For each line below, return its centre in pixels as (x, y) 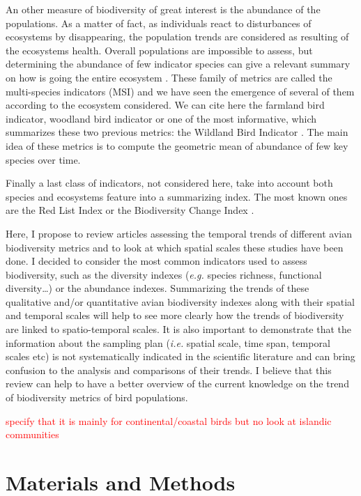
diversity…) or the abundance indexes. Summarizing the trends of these (158, 288)
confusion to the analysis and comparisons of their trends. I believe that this (169, 370)
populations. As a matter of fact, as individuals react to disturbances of (159, 23)
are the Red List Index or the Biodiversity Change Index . (130, 210)
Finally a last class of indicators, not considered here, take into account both (169, 183)
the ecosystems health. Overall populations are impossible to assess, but (159, 50)
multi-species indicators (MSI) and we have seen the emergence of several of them (180, 91)
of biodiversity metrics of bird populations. (97, 397)
